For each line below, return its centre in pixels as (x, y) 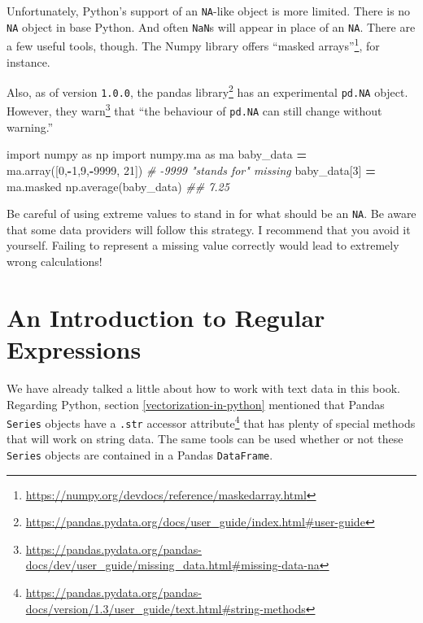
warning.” (30, 126)
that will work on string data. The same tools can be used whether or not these (205, 439)
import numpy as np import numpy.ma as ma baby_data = (157, 154)
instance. (28, 61)
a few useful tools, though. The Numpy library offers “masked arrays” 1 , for (193, 44)
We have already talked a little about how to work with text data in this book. (203, 388)
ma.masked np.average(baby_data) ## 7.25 (118, 186)
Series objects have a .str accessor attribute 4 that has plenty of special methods (211, 422)
